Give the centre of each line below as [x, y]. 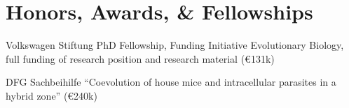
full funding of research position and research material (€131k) [140, 58]
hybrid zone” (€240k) [52, 95]
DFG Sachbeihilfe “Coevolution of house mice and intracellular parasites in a [171, 82]
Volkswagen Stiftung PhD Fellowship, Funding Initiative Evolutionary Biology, [175, 45]
